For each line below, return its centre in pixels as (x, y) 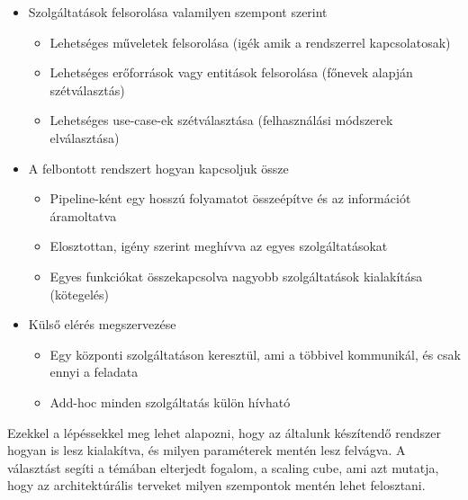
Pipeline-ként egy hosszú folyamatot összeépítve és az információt (230, 198)
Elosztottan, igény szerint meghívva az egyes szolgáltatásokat (219, 246)
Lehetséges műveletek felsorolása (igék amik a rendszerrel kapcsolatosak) (250, 42)
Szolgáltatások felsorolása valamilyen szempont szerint (178, 12)
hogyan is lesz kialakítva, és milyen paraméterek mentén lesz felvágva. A (207, 450)
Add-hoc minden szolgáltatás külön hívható (170, 402)
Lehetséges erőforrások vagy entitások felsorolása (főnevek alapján (231, 72)
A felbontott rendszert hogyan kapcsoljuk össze (158, 168)
